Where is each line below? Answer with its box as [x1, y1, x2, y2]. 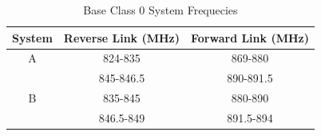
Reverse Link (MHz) [63, 29, 180, 46]
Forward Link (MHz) [191, 29, 309, 46]
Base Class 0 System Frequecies [83, 2, 238, 18]
